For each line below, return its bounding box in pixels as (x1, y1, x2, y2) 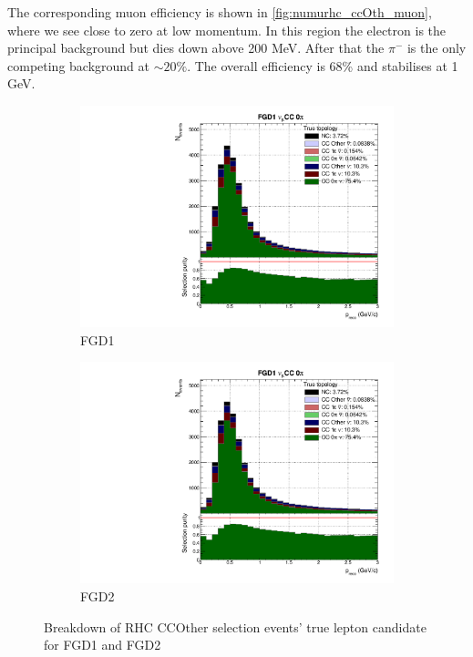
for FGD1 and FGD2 (44, 635, 161, 654)
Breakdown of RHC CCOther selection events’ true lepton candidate (44, 617, 427, 636)
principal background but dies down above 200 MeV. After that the (7, 38, 385, 57)
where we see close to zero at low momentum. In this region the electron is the (7, 20, 447, 39)
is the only (406, 38, 467, 57)
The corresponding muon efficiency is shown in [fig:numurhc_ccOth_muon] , (7, 3, 432, 21)
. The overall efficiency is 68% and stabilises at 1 (187, 56, 458, 75)
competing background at (7, 56, 150, 75)
